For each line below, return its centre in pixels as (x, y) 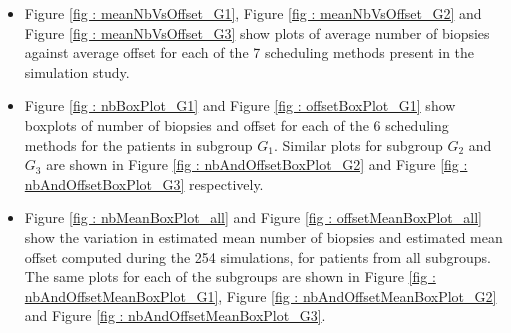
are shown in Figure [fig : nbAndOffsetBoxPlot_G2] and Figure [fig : (257, 164)
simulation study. (77, 71)
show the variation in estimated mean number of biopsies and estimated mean (263, 236)
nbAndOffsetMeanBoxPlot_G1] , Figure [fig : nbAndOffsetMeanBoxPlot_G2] (260, 295)
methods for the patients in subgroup (138, 144)
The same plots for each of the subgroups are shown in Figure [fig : (230, 276)
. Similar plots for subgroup (358, 144)
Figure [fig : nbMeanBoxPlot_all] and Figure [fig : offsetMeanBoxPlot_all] (253, 217)
